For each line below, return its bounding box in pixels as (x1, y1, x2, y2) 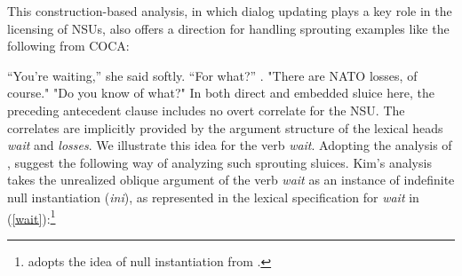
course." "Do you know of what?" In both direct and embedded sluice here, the (7, 83, 434, 102)
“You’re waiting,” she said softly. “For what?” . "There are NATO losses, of (7, 66, 418, 84)
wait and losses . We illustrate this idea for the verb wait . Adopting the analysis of (7, 136, 452, 154)
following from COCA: (7, 36, 130, 55)
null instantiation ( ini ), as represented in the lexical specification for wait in (7, 187, 419, 206)
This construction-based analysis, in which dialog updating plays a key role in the (7, 2, 452, 20)
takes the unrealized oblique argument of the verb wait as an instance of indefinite (7, 170, 455, 189)
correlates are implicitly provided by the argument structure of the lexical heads (7, 118, 443, 137)
